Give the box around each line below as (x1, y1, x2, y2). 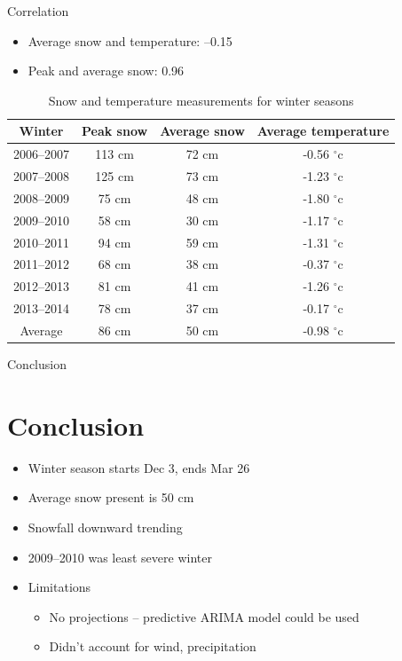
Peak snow (82, 122, 148, 140)
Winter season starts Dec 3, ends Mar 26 (28, 458, 250, 476)
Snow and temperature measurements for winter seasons (48, 90, 354, 109)
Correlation (7, 2, 69, 20)
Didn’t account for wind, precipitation (49, 637, 256, 656)
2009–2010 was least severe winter (28, 547, 212, 566)
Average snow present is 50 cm (28, 488, 194, 507)
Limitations (28, 578, 91, 596)
